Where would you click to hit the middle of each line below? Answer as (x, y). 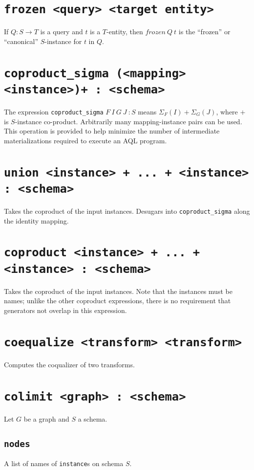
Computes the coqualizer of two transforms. (69, 364)
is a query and (62, 32)
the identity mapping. (36, 220)
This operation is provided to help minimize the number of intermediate (112, 131)
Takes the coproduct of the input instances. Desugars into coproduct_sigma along (127, 211)
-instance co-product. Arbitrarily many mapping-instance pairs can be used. (128, 121)
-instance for (63, 41)
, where (227, 112)
